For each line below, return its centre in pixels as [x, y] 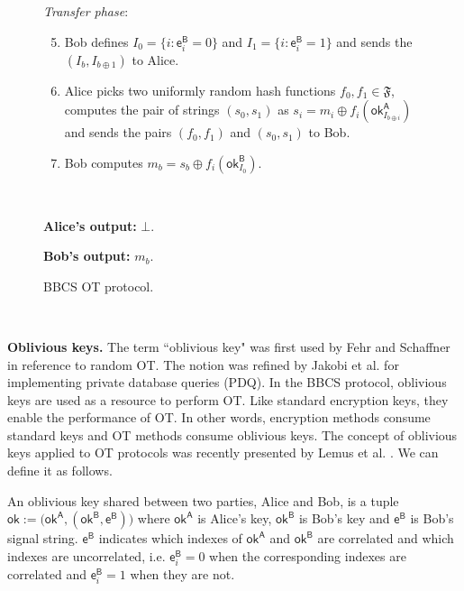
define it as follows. [60, 471]
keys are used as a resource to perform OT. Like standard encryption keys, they [228, 399]
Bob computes [104, 162]
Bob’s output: [87, 256]
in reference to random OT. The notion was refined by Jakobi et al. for [203, 364]
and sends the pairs [118, 132]
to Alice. [155, 59]
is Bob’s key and [344, 518]
